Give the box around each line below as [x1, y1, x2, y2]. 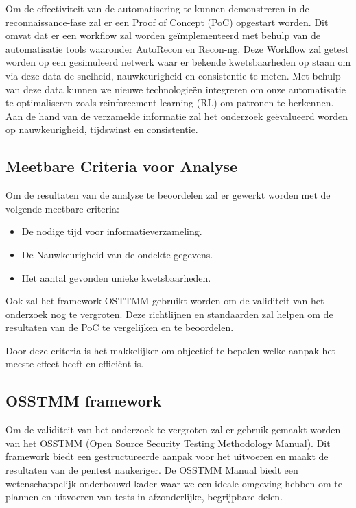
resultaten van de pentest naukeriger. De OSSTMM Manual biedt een [5, 463, 298, 477]
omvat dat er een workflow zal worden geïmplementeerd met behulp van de [5, 28, 320, 43]
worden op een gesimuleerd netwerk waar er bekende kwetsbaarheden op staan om [5, 55, 351, 69]
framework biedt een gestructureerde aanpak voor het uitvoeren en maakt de [5, 449, 329, 463]
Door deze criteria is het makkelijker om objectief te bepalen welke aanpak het [5, 343, 336, 357]
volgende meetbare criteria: [5, 201, 119, 215]
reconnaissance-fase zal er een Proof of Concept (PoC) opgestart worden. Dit [5, 14, 329, 29]
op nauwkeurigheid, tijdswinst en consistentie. [5, 122, 198, 136]
